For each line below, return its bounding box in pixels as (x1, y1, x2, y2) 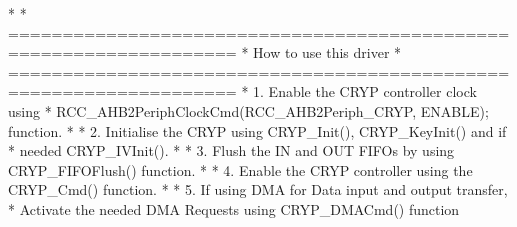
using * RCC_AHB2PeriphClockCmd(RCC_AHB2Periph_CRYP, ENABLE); (8, 100, 489, 121)
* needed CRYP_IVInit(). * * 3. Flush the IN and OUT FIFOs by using (8, 140, 455, 161)
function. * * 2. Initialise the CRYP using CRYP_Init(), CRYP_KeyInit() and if (8, 120, 507, 141)
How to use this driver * (253, 42, 402, 63)
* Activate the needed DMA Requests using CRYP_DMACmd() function (8, 198, 460, 219)
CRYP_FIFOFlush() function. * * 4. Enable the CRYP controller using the (8, 159, 473, 180)
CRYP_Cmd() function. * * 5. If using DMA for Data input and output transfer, (8, 179, 508, 200)
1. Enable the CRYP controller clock (253, 81, 477, 102)
